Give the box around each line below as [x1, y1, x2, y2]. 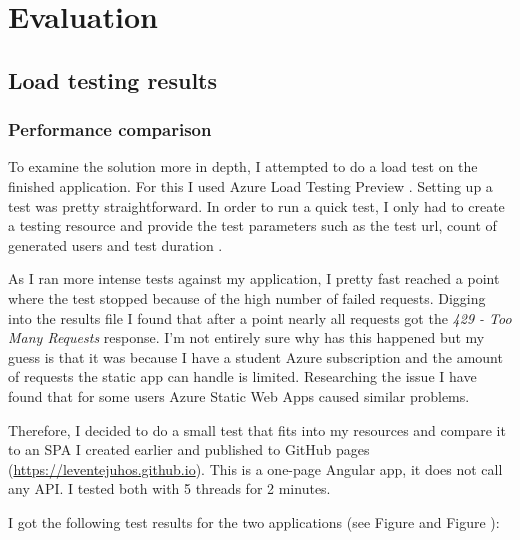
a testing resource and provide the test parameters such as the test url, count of [8, 215, 497, 236]
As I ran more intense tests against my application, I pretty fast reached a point [8, 268, 500, 289]
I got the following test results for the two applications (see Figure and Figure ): [8, 511, 500, 532]
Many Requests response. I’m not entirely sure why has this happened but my [8, 327, 485, 348]
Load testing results [8, 64, 218, 95]
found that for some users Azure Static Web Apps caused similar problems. [8, 385, 470, 406]
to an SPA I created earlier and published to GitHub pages [8, 439, 370, 460]
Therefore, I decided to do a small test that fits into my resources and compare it [8, 419, 506, 440]
